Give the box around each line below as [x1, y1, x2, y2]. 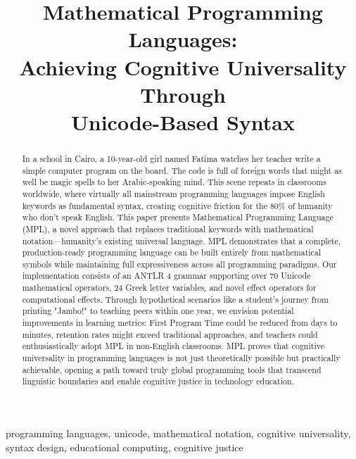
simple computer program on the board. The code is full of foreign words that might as [22, 164, 342, 176]
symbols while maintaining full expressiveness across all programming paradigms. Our [22, 258, 337, 270]
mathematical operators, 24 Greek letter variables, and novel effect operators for [22, 282, 317, 294]
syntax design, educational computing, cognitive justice [6, 439, 243, 454]
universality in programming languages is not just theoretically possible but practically [22, 352, 341, 364]
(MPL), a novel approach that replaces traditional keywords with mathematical [22, 222, 314, 234]
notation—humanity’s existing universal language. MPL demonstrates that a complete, [22, 234, 341, 246]
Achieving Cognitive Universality [19, 52, 347, 81]
